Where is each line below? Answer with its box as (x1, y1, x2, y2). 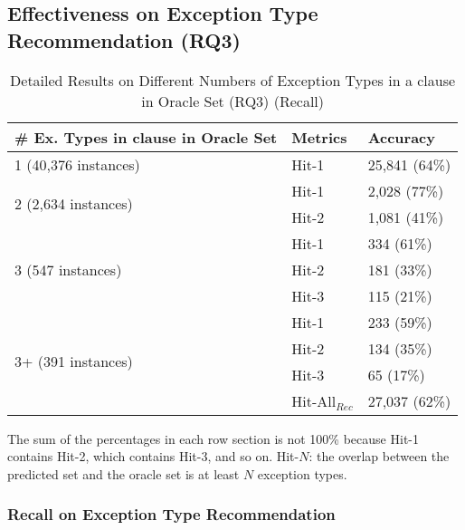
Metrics (291, 126, 347, 148)
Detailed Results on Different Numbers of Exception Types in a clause (10, 69, 456, 91)
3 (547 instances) (14, 258, 122, 280)
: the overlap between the (308, 447, 450, 466)
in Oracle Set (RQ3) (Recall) (141, 90, 324, 111)
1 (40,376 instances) (14, 153, 140, 175)
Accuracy (367, 126, 436, 148)
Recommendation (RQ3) (7, 25, 241, 53)
